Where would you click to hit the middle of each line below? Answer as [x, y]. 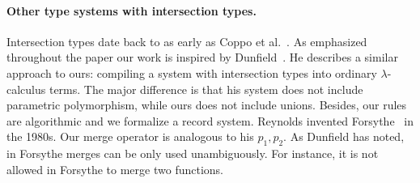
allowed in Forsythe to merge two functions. [115, 169]
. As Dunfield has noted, [344, 136]
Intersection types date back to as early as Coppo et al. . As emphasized [187, 41]
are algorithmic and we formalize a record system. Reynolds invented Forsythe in [210, 120]
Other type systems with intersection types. [132, 10]
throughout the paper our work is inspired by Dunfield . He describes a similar [202, 57]
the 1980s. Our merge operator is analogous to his [130, 136]
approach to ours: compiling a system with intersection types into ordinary [192, 72]
